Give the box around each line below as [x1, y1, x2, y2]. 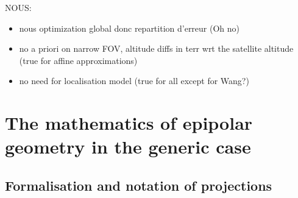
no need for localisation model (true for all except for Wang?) [19, 74, 249, 87]
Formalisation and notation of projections [5, 175, 272, 194]
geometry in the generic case [5, 134, 251, 159]
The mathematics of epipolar [5, 110, 253, 135]
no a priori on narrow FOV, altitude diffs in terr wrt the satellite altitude [19, 42, 294, 55]
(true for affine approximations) [19, 54, 138, 66]
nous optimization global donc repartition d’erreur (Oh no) [19, 21, 240, 34]
